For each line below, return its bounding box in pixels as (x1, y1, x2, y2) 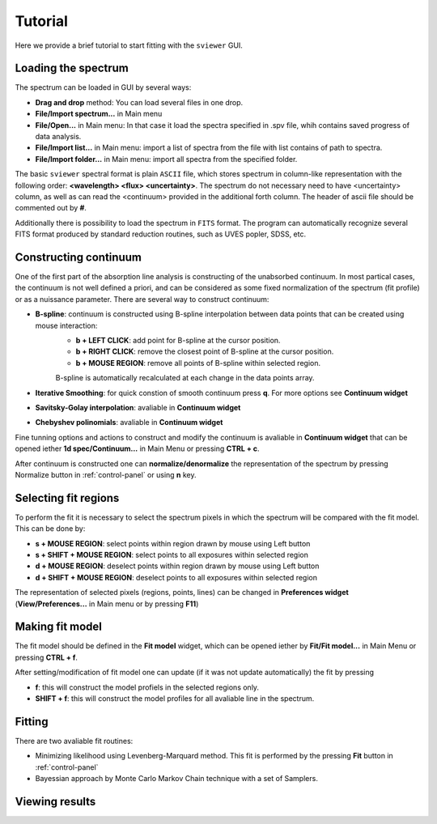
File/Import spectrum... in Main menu (35, 109, 163, 119)
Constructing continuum (15, 250, 142, 264)
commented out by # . (15, 203, 87, 213)
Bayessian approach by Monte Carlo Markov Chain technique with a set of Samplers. (35, 774, 319, 784)
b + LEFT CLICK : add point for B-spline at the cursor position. (75, 336, 281, 345)
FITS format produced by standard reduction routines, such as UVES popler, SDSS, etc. (15, 229, 307, 239)
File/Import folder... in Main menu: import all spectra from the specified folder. (35, 154, 298, 164)
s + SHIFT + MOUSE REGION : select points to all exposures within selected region (35, 550, 309, 559)
